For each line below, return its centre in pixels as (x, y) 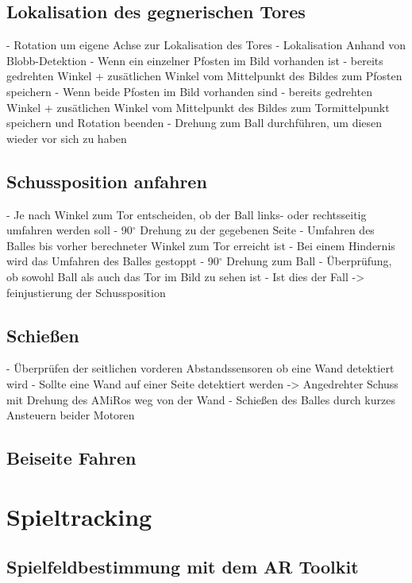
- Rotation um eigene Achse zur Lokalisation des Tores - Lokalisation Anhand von (206, 45)
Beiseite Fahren (71, 458)
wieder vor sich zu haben (67, 138)
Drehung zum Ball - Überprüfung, (309, 261)
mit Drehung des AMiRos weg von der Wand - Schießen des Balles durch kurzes (201, 399)
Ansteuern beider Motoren (71, 415)
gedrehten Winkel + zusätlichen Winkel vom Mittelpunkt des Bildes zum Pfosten (204, 76)
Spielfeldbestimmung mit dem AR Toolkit (183, 567)
